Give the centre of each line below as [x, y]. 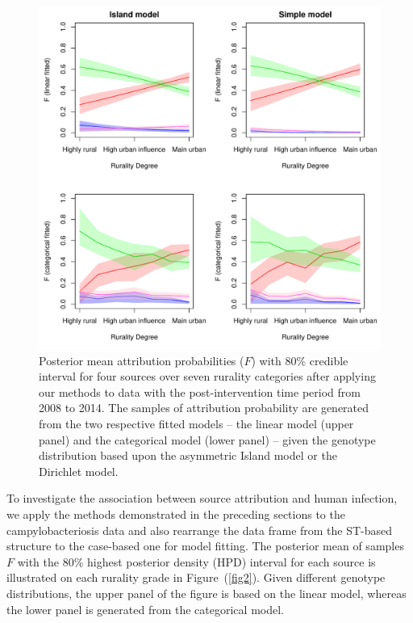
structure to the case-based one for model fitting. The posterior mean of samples [205, 546]
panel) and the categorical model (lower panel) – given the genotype [207, 439]
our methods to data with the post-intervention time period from [200, 391]
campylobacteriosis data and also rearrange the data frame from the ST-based [200, 530]
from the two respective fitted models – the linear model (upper [196, 423]
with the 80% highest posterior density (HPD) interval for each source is [196, 561]
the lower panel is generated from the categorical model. [145, 609]
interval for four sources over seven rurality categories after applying [207, 376]
